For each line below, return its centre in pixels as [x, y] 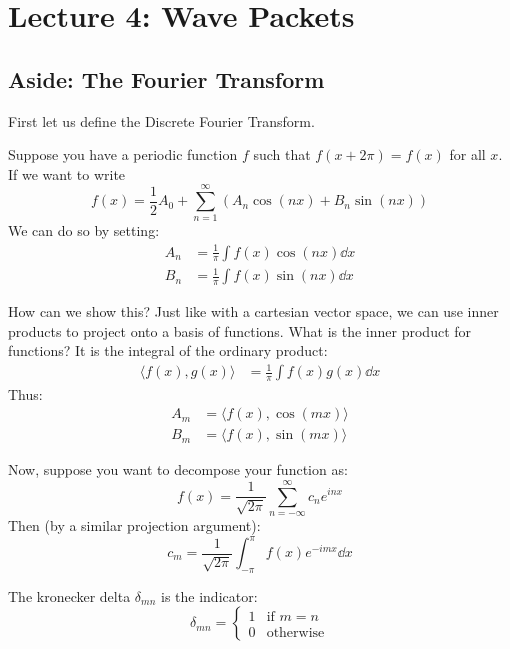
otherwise [295, 632]
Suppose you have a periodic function [123, 154]
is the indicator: [209, 595]
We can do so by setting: [84, 230]
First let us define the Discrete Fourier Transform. [161, 120]
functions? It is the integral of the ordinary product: [168, 350]
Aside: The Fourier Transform [166, 78]
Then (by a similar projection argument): [134, 524]
